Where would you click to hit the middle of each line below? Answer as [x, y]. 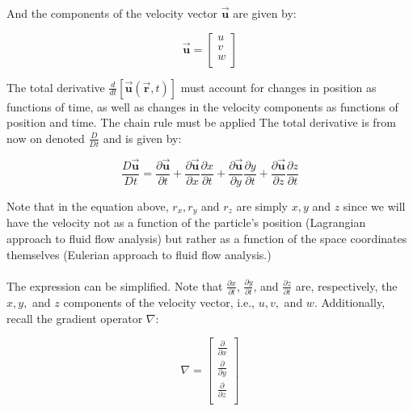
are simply [262, 205]
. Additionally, [350, 302]
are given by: [265, 13]
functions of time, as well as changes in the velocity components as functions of [202, 106]
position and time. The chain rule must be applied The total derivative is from [201, 122]
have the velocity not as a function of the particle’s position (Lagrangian [186, 222]
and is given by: [142, 138]
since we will [374, 205]
